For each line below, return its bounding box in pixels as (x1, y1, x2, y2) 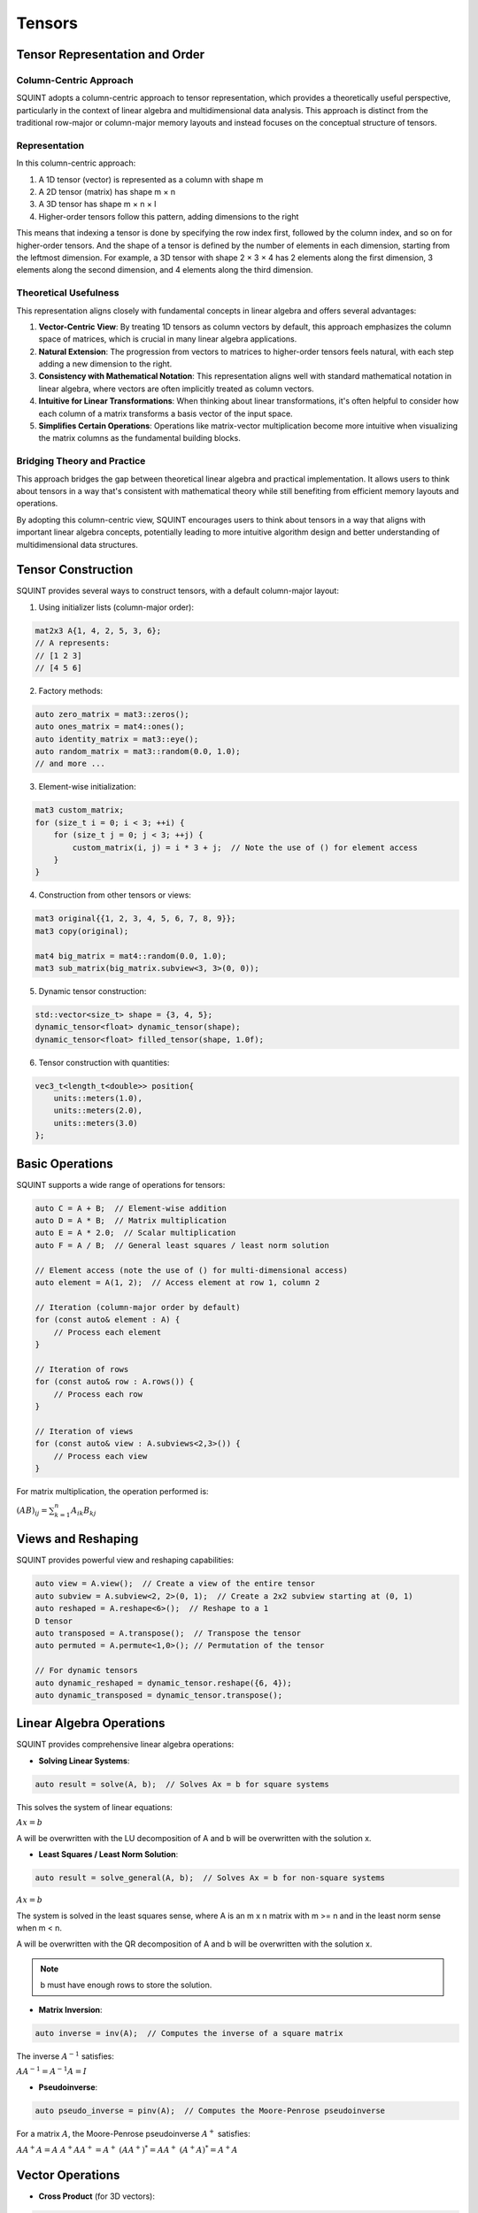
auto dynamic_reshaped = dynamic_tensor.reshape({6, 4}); (35, 1677, 292, 1688)
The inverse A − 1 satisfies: (16, 2049, 114, 2062)
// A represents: (35, 638, 111, 648)
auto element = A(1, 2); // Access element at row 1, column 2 (35, 1277, 320, 1288)
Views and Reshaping (16, 1531, 139, 1546)
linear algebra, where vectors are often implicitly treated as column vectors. (38, 383, 314, 394)
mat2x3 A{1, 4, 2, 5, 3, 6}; (35, 625, 162, 636)
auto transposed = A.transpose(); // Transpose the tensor (35, 1628, 302, 1638)
